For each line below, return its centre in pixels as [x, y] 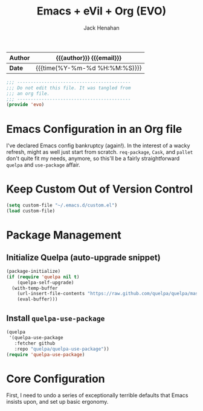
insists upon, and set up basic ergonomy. [57, 402]
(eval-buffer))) [38, 299]
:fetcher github [35, 343]
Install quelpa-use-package [56, 318]
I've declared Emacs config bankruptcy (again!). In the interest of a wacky [98, 145]
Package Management [64, 235]
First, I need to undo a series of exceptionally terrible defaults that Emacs [97, 395]
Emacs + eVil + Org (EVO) [101, 11]
